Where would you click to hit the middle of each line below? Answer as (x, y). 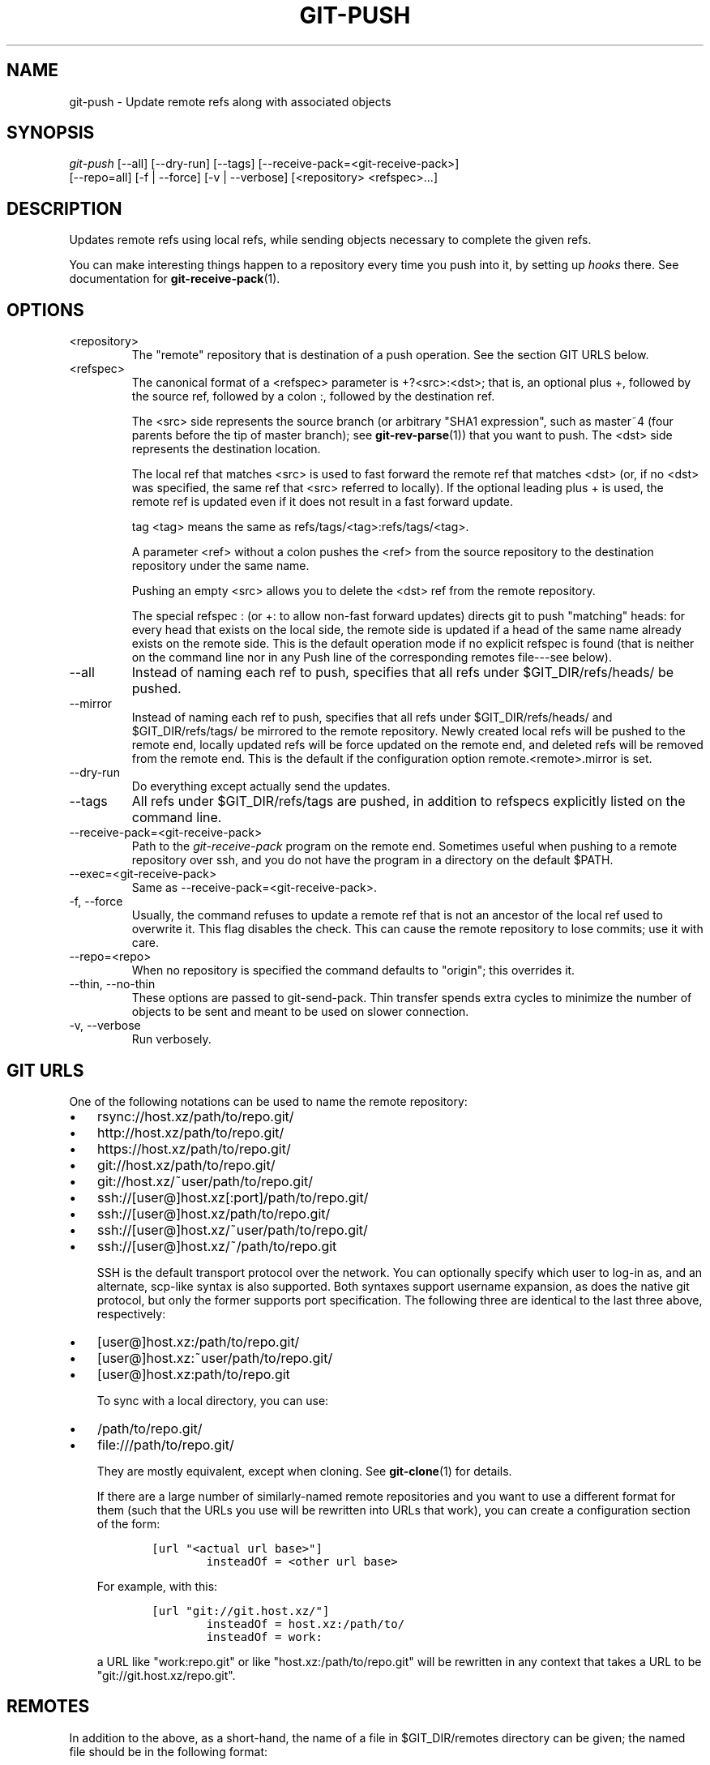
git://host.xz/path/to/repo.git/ (186, 1165)
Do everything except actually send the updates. (261, 786)
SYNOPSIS (51, 133)
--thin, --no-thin (112, 984)
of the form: (128, 1523)
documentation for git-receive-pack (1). (175, 279)
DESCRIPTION (64, 208)
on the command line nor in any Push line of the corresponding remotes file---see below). (372, 658)
